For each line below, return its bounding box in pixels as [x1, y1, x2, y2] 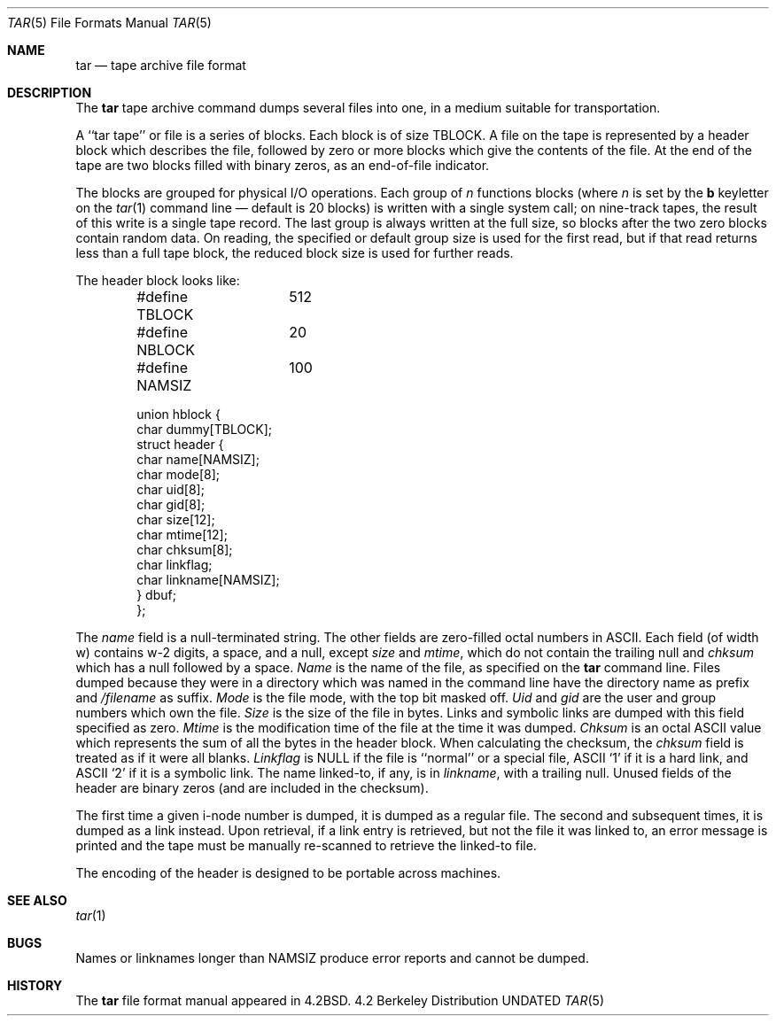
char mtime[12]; [136, 527, 228, 542]
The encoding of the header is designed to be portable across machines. [75, 865, 501, 880]
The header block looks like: [75, 273, 240, 288]
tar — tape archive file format [75, 58, 246, 73]
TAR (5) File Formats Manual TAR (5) [7, 15, 212, 30]
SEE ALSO [7, 893, 67, 908]
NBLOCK [136, 341, 195, 359]
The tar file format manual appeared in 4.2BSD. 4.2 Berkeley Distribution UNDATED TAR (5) [75, 993, 605, 1008]
